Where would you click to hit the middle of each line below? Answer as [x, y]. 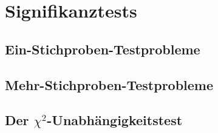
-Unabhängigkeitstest [115, 120]
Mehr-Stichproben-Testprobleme [109, 84]
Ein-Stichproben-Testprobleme [103, 49]
